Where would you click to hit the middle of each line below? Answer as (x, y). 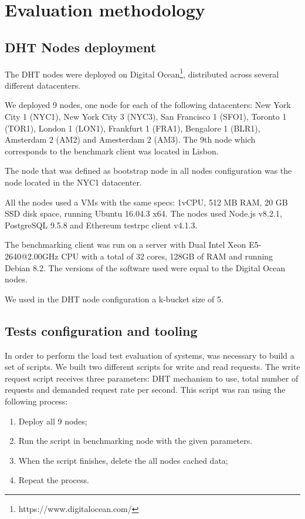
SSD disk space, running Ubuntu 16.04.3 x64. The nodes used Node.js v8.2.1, (143, 213)
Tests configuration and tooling (101, 330)
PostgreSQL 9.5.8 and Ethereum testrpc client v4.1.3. (101, 225)
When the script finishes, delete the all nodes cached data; (123, 460)
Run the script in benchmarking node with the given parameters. (135, 441)
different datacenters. (43, 85)
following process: (36, 401)
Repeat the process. (54, 480)
